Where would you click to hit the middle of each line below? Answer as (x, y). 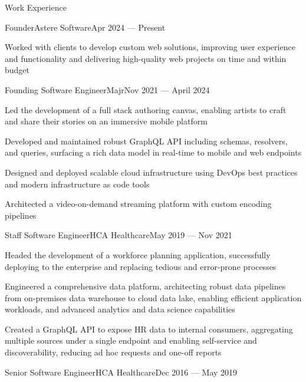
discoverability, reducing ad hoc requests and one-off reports (113, 352)
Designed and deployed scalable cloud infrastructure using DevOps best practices (151, 172)
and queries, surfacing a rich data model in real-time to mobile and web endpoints (153, 152)
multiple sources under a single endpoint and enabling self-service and (131, 340)
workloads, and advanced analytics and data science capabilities (120, 309)
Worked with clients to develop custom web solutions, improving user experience (150, 47)
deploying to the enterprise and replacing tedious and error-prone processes (141, 266)
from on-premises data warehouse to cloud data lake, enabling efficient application (153, 297)
